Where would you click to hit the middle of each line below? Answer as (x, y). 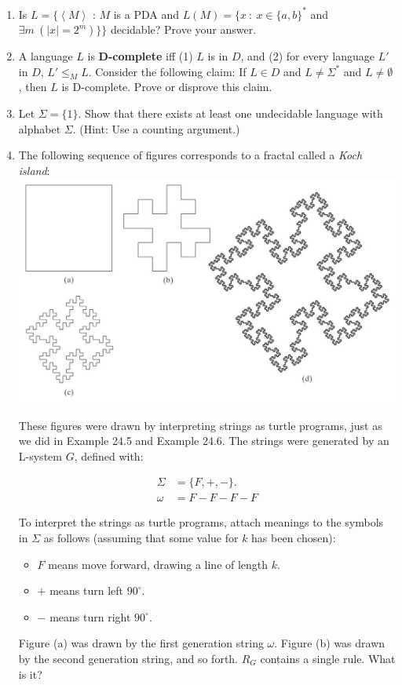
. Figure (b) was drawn (330, 643)
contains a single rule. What (328, 658)
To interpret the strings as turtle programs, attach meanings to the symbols (201, 522)
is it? (30, 674)
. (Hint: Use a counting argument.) (156, 128)
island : (34, 170)
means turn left (87, 590)
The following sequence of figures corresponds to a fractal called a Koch (190, 155)
